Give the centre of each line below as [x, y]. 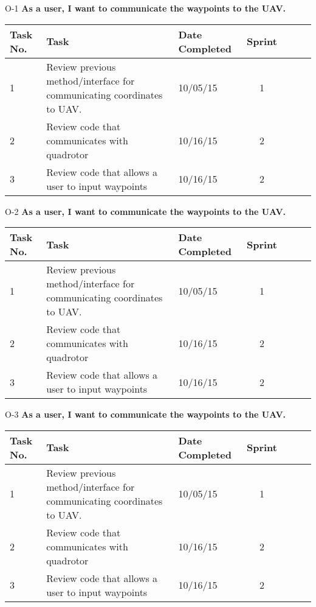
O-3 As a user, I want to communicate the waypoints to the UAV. [146, 414]
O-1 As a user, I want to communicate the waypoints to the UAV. [146, 8]
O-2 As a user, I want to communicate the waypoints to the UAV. [146, 211]
